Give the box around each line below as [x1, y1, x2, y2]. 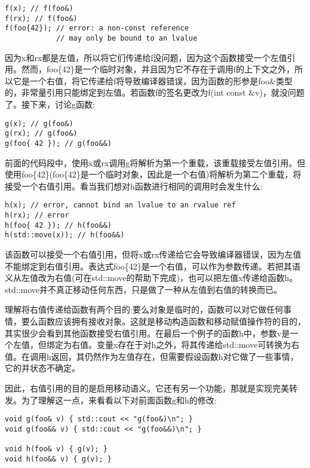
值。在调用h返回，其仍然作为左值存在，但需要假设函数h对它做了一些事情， [5, 350, 299, 362]
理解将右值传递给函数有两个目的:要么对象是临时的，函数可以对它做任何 [5, 303, 283, 316]
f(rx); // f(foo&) [5, 14, 78, 23]
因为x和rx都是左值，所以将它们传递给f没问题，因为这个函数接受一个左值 [5, 51, 287, 63]
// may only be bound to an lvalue [56, 33, 198, 42]
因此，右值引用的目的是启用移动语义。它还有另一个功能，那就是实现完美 [5, 381, 289, 394]
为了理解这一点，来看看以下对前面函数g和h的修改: [21, 393, 217, 406]
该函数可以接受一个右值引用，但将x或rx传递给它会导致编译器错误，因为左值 [5, 247, 302, 260]
